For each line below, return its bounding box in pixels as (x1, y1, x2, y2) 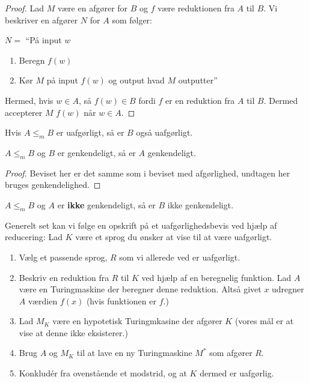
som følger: (112, 13, 152, 26)
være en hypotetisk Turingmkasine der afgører (52, 315, 222, 327)
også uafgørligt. (136, 126, 193, 139)
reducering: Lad (5, 231, 63, 243)
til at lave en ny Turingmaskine (76, 346, 192, 359)
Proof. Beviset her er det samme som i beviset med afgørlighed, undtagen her (5, 166, 290, 179)
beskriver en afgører (5, 13, 78, 26)
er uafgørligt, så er (56, 126, 124, 139)
